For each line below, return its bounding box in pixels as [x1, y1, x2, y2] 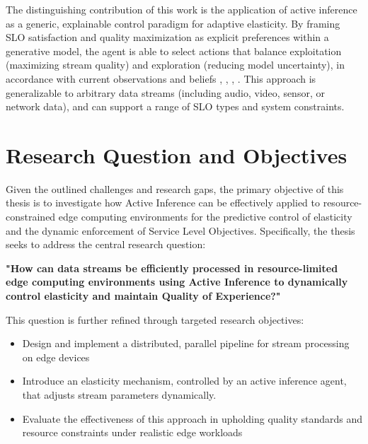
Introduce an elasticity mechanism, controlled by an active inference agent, [22, 373, 347, 388]
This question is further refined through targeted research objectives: [6, 312, 304, 327]
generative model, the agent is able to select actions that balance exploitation [6, 43, 342, 58]
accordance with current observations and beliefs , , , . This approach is [6, 71, 316, 86]
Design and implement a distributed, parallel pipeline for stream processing [22, 336, 350, 351]
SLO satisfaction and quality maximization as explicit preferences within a [6, 30, 329, 45]
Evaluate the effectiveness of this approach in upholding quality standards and [22, 411, 362, 426]
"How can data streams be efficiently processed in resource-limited [6, 260, 338, 275]
